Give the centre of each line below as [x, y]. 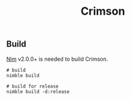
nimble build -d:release [38, 91]
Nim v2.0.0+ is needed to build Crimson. [57, 59]
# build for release [33, 86]
